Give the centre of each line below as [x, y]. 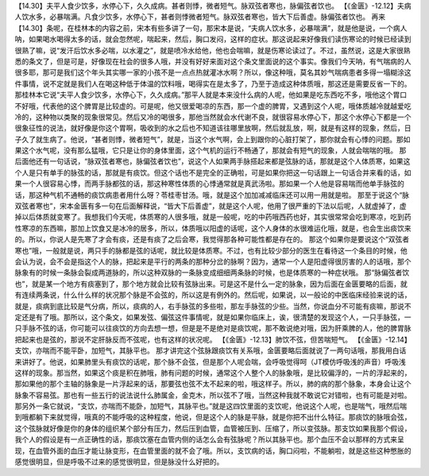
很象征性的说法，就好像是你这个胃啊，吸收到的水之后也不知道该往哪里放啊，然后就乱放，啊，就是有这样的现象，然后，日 [213, 128]
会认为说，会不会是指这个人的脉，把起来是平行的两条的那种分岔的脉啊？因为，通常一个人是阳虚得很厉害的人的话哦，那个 [213, 261]
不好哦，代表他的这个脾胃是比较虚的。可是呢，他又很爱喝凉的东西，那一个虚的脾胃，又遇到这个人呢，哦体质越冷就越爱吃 [213, 106]
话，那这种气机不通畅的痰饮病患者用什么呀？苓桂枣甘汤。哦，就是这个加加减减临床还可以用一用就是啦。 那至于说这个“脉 [212, 195]
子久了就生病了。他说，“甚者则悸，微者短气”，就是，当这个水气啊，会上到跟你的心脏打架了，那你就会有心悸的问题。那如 [213, 139]
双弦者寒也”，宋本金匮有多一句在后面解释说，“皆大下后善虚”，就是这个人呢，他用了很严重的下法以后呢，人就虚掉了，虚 [211, 206]
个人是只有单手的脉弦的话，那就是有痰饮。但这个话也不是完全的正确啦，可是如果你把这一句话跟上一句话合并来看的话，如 [213, 172]
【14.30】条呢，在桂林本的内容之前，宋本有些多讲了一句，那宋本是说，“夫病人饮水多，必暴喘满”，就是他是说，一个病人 [211, 28]
